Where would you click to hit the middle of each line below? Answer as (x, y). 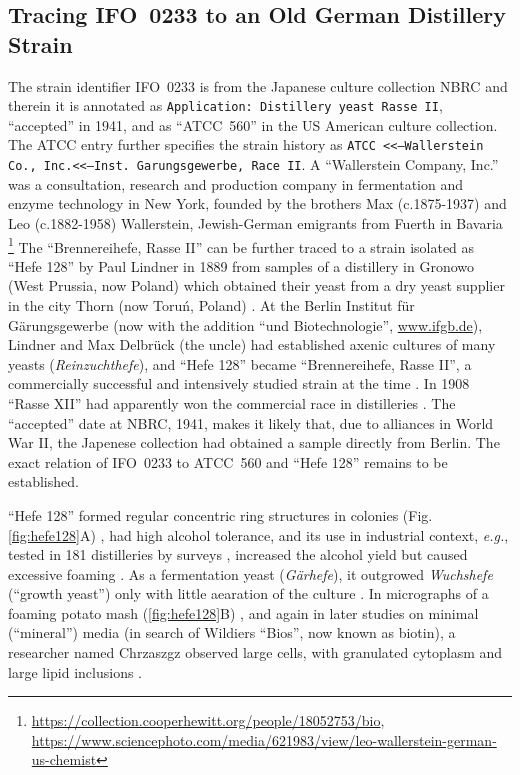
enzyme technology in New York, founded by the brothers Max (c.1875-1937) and (257, 203)
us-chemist (64, 759)
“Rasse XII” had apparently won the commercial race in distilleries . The (232, 402)
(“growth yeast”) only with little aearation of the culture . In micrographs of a (248, 593)
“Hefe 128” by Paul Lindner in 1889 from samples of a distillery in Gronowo (241, 265)
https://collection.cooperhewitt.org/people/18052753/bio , (208, 720)
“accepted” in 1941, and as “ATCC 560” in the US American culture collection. (253, 124)
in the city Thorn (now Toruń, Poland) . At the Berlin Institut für (211, 304)
